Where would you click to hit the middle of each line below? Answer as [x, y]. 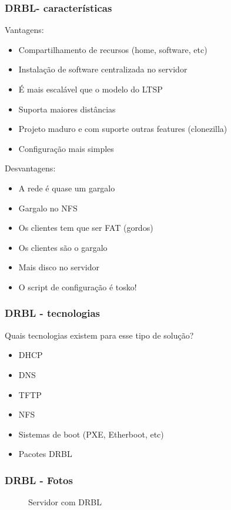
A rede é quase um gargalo [67, 188]
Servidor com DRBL [65, 502]
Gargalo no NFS [48, 208]
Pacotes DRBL [45, 454]
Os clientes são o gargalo [63, 247]
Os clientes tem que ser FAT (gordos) [86, 228]
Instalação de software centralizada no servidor [103, 69]
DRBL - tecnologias [53, 313]
